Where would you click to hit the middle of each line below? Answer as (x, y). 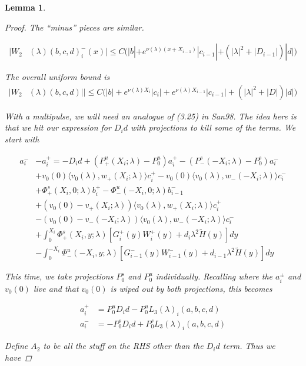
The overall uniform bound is (57, 77)
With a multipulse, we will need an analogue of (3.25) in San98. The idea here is (151, 116)
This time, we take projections (59, 276)
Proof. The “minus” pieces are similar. (74, 27)
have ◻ (18, 357)
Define (16, 346)
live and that (56, 288)
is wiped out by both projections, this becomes (191, 288)
